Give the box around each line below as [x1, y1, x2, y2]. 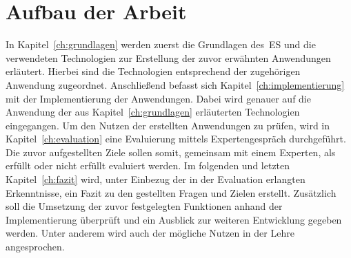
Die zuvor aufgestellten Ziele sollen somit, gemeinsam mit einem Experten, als [6, 144, 336, 159]
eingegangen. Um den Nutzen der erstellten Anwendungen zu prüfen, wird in [6, 118, 330, 132]
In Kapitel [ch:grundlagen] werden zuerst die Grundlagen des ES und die [6, 37, 316, 52]
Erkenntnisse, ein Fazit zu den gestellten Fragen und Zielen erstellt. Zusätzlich [6, 185, 337, 200]
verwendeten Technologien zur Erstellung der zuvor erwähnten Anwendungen [6, 50, 331, 65]
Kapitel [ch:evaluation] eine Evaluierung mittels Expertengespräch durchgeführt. [6, 131, 346, 146]
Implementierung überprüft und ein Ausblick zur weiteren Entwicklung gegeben [6, 212, 342, 226]
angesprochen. [6, 239, 65, 254]
